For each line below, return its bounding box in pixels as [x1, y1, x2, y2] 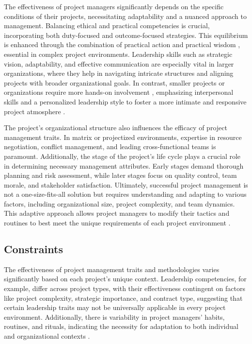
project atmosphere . [4, 106, 65, 116]
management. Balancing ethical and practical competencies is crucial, [4, 20, 210, 31]
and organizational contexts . [4, 331, 90, 341]
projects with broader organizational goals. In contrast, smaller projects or [4, 77, 225, 87]
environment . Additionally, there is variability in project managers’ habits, [4, 311, 225, 322]
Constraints [4, 241, 63, 257]
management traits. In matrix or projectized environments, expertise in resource [4, 132, 242, 142]
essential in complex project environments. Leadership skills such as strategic [4, 49, 233, 59]
